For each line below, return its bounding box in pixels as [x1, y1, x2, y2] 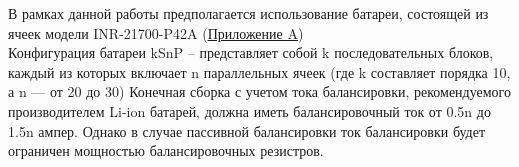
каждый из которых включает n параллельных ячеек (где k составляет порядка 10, [8, 61, 511, 82]
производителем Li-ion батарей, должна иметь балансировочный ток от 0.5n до [8, 100, 491, 121]
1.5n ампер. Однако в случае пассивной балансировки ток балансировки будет [8, 120, 486, 141]
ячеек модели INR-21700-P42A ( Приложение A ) [8, 22, 304, 43]
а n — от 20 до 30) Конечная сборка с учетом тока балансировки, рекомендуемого [8, 81, 511, 102]
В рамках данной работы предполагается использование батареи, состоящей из [8, 3, 489, 23]
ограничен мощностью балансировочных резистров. [8, 140, 324, 161]
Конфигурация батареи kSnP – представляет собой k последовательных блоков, [8, 42, 494, 63]
